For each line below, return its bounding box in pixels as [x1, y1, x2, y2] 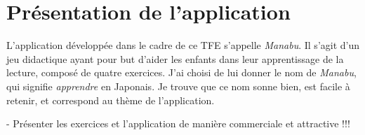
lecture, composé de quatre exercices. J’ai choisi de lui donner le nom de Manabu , [6, 65, 357, 80]
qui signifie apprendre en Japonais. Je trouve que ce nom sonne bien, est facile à [6, 78, 350, 93]
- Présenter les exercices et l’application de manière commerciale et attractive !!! [6, 116, 350, 131]
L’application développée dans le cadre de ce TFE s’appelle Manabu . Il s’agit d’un [6, 38, 360, 52]
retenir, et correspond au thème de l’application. [6, 92, 215, 107]
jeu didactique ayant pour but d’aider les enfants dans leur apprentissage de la [6, 51, 344, 66]
